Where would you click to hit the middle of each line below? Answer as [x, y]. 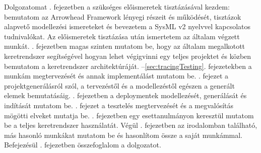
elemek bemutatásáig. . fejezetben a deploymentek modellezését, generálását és [125, 95]
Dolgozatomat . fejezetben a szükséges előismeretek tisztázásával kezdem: [117, 7]
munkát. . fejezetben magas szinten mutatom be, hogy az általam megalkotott [125, 46]
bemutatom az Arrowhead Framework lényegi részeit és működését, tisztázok [123, 16]
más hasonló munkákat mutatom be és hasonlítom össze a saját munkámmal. [123, 135]
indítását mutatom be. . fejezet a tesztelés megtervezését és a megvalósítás [119, 105]
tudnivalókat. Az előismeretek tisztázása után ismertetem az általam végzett [122, 36]
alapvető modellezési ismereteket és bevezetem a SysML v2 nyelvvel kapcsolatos [127, 26]
